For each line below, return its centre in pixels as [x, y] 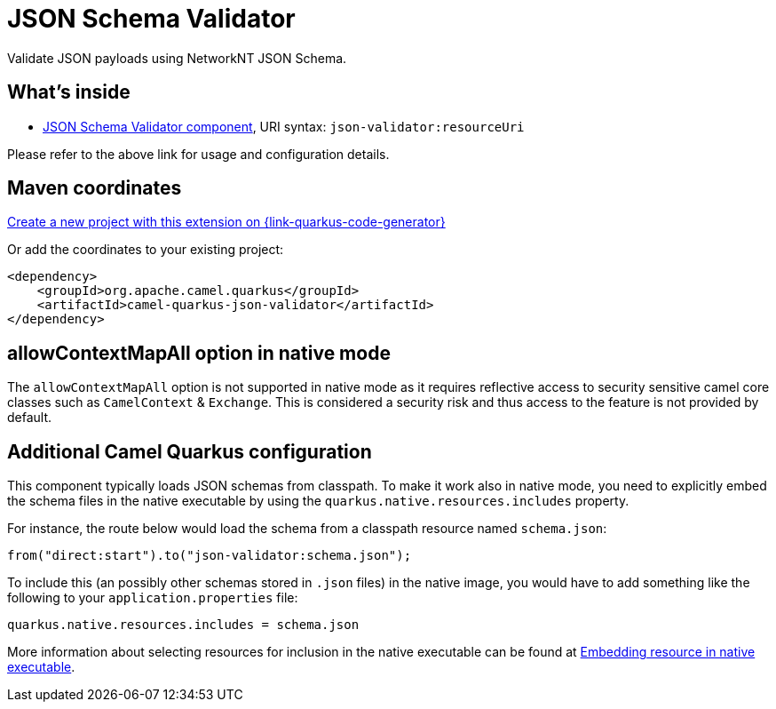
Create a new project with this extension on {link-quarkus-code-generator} [226, 222]
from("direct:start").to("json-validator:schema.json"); [210, 556]
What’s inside [69, 92]
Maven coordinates [95, 188]
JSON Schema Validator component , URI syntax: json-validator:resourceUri [284, 126]
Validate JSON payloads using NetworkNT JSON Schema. [177, 58]
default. [30, 418]
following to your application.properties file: [153, 598]
